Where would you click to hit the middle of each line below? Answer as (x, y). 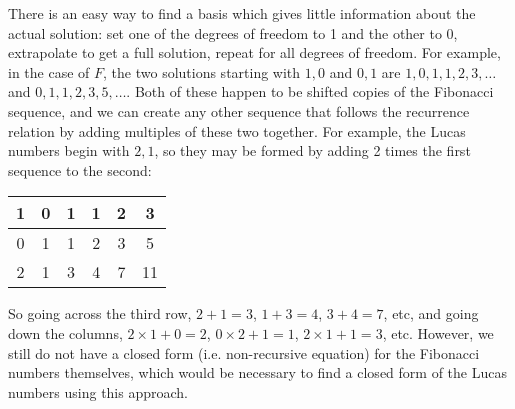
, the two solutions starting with (202, 71)
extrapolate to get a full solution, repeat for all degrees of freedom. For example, (254, 52)
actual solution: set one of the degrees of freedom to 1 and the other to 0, (233, 32)
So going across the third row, (100, 313)
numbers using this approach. (98, 391)
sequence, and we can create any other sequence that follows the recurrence (239, 110)
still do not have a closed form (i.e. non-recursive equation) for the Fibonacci (244, 352)
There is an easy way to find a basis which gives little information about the (242, 13)
